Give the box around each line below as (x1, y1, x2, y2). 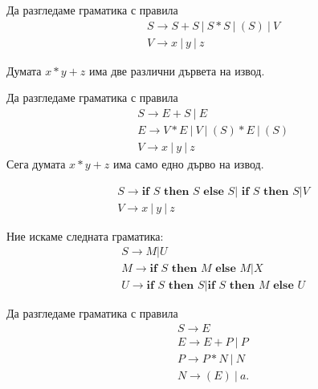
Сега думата (6, 155, 66, 172)
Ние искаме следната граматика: (6, 227, 164, 244)
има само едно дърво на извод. (112, 155, 264, 172)
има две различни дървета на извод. (89, 62, 265, 79)
